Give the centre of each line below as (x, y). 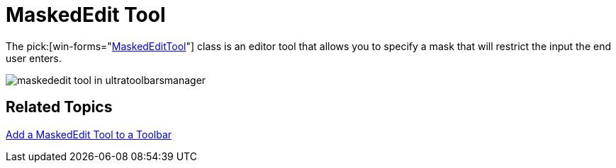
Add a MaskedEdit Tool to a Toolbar (89, 134)
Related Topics (59, 107)
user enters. (34, 58)
